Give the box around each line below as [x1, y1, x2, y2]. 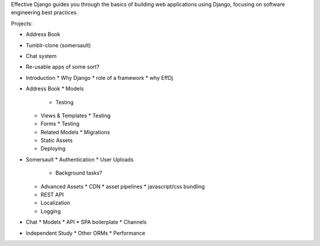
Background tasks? [55, 169, 103, 177]
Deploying [40, 145, 66, 152]
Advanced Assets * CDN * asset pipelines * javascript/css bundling [40, 183, 205, 190]
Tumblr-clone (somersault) [25, 41, 91, 48]
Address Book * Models [25, 85, 84, 92]
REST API [40, 191, 64, 198]
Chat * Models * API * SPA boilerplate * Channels [25, 219, 147, 226]
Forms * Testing [40, 120, 80, 127]
